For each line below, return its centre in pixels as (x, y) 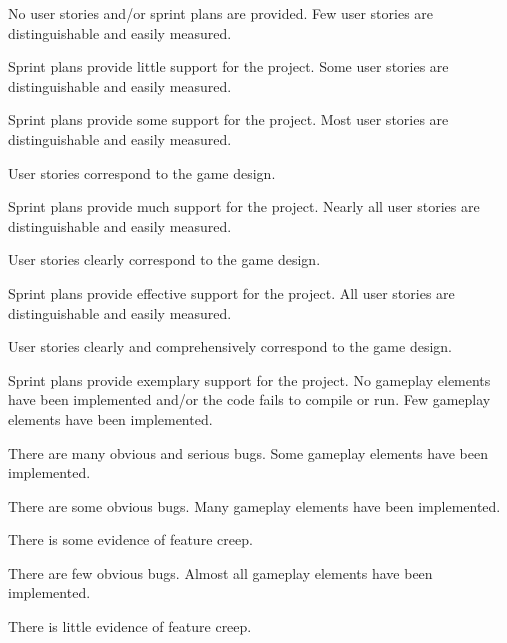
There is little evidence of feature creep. (130, 626)
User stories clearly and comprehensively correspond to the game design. (230, 346)
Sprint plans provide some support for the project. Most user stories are (228, 119)
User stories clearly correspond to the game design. (164, 259)
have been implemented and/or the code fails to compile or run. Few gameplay (249, 399)
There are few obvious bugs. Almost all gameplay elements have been (220, 572)
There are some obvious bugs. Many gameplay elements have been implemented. (254, 505)
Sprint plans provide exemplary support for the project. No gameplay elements (249, 379)
